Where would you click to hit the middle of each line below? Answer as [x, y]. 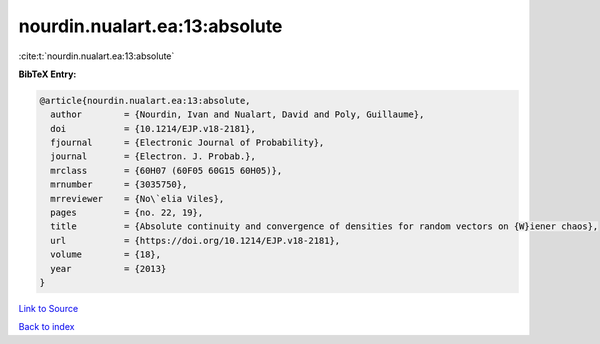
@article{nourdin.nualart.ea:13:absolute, [145, 100]
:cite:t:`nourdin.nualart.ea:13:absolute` [96, 56]
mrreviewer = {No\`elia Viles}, [137, 198]
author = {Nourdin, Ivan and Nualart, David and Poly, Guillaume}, [237, 114]
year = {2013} [108, 268]
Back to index [46, 327]
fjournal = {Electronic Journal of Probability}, [187, 143]
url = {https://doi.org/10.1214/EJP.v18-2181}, [195, 240]
